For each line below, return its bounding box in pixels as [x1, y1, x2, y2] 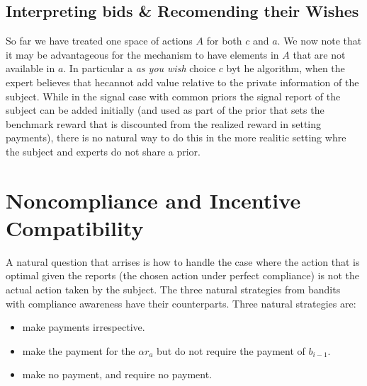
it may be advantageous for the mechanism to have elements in [6, 47, 279, 62]
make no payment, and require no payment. [22, 367, 213, 382]
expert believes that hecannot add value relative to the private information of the [6, 74, 359, 89]
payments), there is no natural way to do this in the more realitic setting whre [6, 130, 346, 145]
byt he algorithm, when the [226, 61, 345, 76]
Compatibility [6, 213, 144, 242]
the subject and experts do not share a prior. [6, 144, 201, 158]
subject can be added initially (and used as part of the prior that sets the [6, 103, 324, 117]
